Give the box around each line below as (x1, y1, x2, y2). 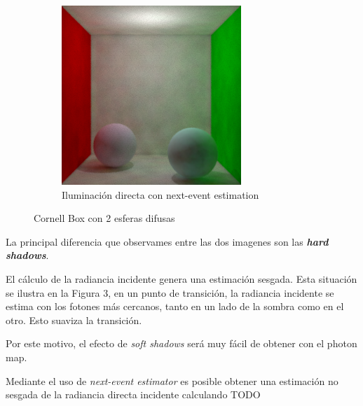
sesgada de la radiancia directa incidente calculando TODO (6, 387, 261, 402)
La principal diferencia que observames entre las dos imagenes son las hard (6, 234, 329, 248)
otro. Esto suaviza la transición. (6, 312, 142, 327)
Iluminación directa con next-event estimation (62, 187, 259, 202)
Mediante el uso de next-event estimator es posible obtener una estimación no (6, 373, 338, 388)
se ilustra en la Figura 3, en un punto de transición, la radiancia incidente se (6, 285, 334, 300)
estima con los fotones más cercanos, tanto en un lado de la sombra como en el (6, 299, 344, 314)
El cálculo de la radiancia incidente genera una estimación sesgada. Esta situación (6, 271, 357, 286)
